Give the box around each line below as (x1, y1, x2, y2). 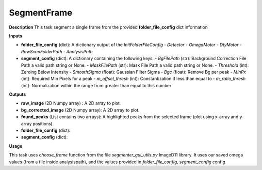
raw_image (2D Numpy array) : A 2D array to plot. (21, 100, 121, 106)
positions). (33, 121, 54, 126)
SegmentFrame (9, 7, 73, 18)
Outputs (9, 92, 26, 97)
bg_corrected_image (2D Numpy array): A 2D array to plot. (21, 107, 140, 113)
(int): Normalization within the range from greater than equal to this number (21, 82, 172, 88)
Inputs (9, 33, 23, 39)
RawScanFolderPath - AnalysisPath (21, 48, 93, 54)
